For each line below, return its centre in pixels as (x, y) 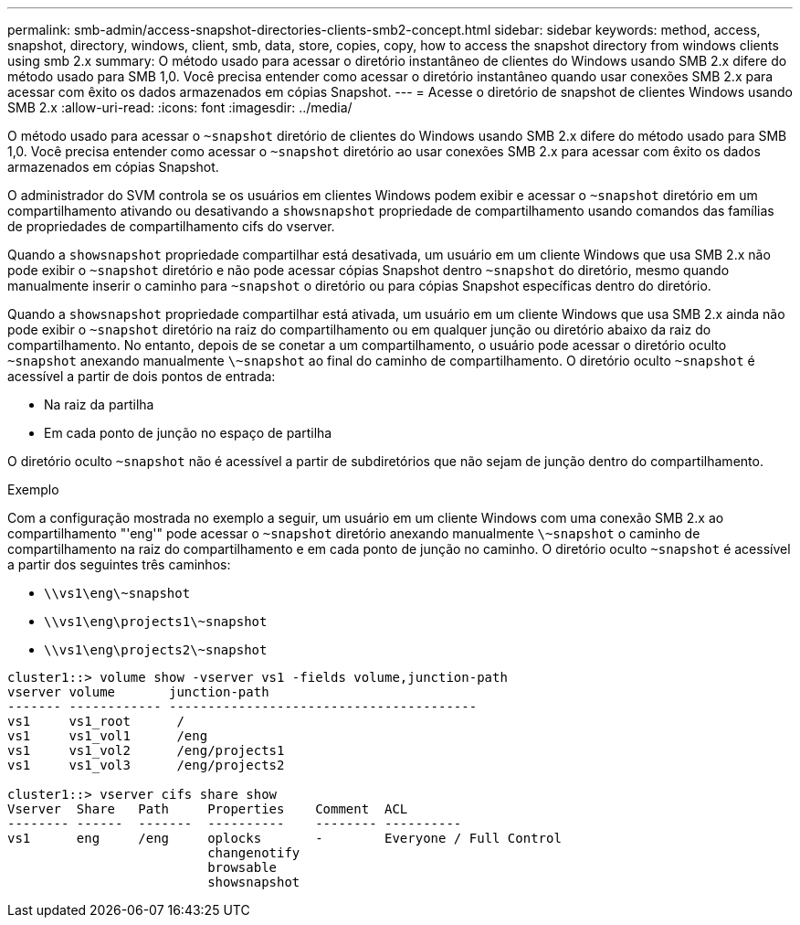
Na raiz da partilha (99, 404)
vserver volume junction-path (138, 692)
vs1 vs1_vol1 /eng (108, 736)
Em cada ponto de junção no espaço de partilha (188, 433)
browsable (242, 867)
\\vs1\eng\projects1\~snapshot (156, 622)
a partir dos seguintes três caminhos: (119, 564)
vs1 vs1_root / (96, 721)
